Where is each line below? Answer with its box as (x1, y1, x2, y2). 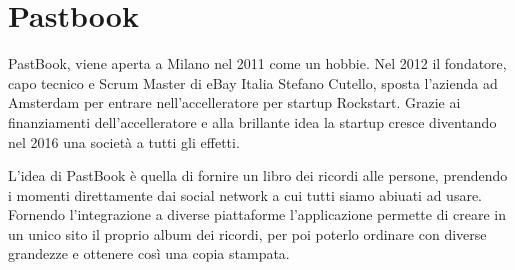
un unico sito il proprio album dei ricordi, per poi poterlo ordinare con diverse (8, 223, 487, 244)
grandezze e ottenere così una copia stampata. (8, 243, 290, 264)
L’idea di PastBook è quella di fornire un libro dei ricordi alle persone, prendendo (8, 165, 508, 186)
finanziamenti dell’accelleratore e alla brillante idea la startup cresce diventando (8, 111, 497, 132)
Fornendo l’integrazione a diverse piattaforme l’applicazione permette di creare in (8, 204, 506, 225)
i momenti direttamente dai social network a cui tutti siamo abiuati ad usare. (8, 184, 482, 205)
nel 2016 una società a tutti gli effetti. (8, 131, 240, 152)
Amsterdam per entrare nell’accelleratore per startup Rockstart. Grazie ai (8, 92, 461, 113)
